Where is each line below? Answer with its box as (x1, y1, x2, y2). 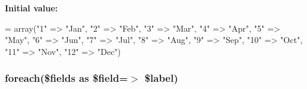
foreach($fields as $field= (5, 70, 128, 85)
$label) (144, 70, 178, 85)
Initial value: (5, 2, 58, 14)
